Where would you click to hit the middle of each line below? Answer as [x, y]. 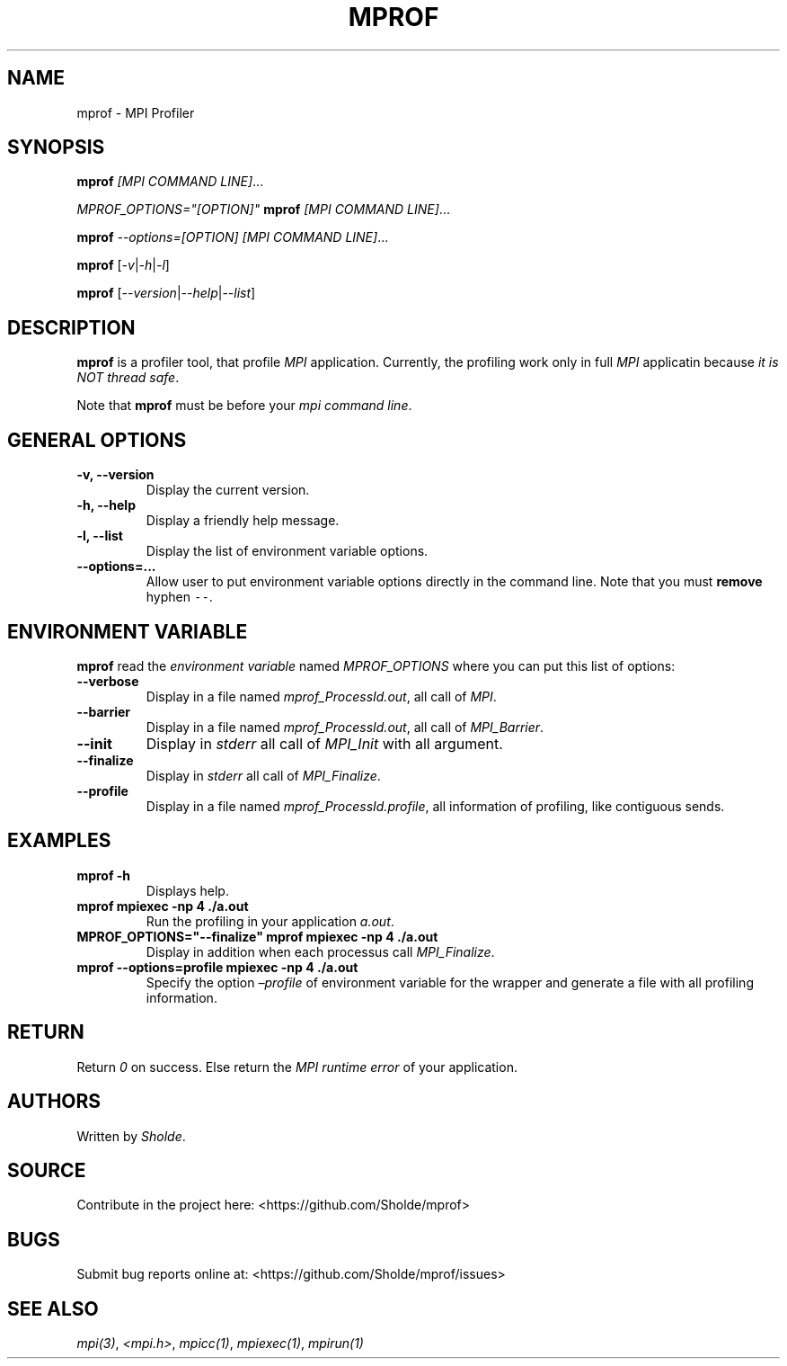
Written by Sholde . [131, 1136]
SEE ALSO [53, 1308]
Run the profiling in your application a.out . [270, 921]
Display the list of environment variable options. [287, 551]
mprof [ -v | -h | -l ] [123, 265]
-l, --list [100, 536]
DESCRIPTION [71, 327]
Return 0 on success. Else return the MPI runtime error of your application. [297, 1067]
